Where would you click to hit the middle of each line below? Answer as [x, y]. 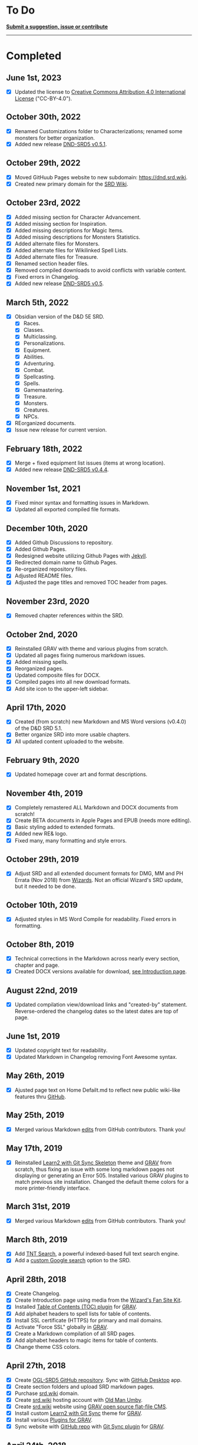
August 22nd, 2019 [42, 990]
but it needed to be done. [45, 886]
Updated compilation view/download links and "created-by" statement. [101, 1005]
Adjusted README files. [43, 576]
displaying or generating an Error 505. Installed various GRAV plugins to [102, 1175]
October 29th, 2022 [43, 163]
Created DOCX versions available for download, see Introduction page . [101, 972]
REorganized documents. [45, 423]
